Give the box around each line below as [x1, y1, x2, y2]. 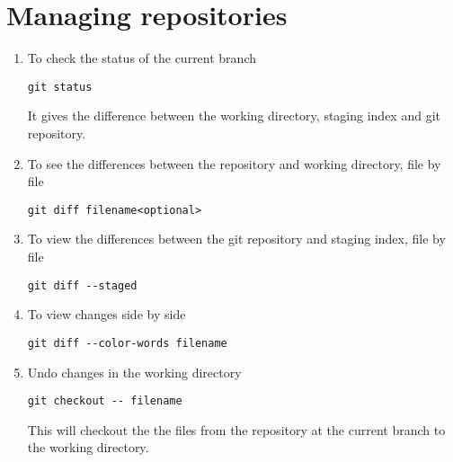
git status [27, 80, 93, 93]
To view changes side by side [27, 305, 186, 324]
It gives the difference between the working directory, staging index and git [27, 106, 440, 125]
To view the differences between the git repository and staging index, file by [27, 229, 446, 248]
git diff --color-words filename [27, 336, 227, 350]
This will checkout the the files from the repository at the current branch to [27, 420, 446, 439]
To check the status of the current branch [27, 49, 256, 67]
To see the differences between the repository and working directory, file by [27, 154, 441, 173]
